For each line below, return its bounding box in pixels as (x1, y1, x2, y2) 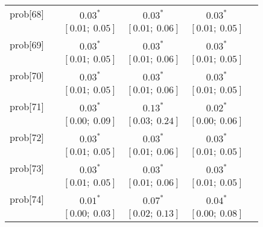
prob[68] (10, 7, 44, 21)
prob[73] (10, 161, 44, 175)
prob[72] (10, 130, 44, 144)
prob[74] (10, 192, 44, 206)
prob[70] (10, 68, 44, 82)
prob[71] (10, 99, 44, 113)
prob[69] (10, 38, 44, 51)
